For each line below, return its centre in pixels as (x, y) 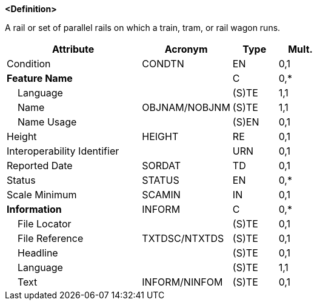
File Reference (51, 238)
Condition (29, 64)
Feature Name (40, 78)
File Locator (45, 224)
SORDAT (162, 166)
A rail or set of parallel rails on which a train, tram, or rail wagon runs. (143, 28)
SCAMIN (161, 195)
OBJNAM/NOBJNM (186, 107)
